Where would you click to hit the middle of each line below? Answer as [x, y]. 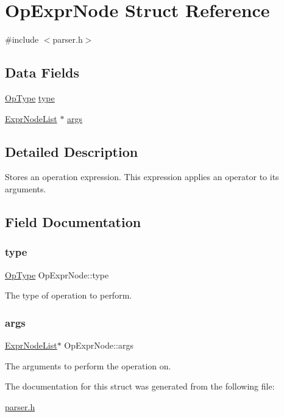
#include [22, 39]
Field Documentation [73, 221]
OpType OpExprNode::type [57, 274]
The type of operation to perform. [69, 295]
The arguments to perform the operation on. [88, 365]
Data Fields [42, 72]
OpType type [30, 97]
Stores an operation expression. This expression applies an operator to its [142, 177]
